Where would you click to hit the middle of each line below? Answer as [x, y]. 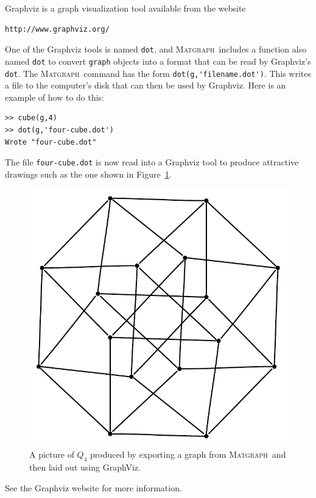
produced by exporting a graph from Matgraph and [188, 454]
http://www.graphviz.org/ [57, 29]
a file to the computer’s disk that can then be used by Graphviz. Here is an [146, 85]
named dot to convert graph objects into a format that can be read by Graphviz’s [158, 61]
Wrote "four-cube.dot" [51, 142]
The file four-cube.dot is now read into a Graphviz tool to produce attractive [152, 162]
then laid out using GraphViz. [85, 467]
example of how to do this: [55, 97]
